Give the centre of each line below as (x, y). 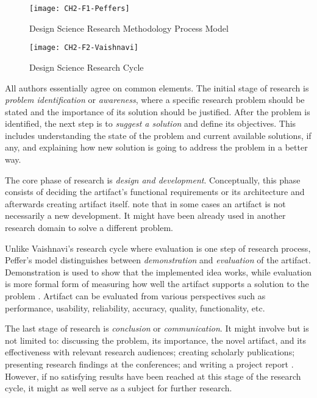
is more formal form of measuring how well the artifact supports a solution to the (157, 284)
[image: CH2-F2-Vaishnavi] (84, 48)
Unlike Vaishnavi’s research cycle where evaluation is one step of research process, (158, 248)
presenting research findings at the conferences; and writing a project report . (149, 364)
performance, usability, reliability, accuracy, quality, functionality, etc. (135, 307)
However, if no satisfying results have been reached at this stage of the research (153, 376)
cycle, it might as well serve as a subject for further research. (119, 388)
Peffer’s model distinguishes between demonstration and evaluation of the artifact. (158, 260)
